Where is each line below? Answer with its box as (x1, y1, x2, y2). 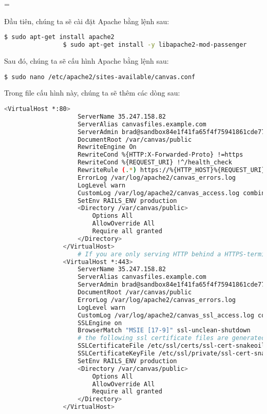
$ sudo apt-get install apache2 (4, 33, 115, 41)
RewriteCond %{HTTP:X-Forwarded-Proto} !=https (78, 151, 243, 159)
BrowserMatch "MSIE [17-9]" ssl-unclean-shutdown (78, 327, 251, 334)
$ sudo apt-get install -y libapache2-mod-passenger (63, 41, 247, 49)
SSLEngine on (78, 319, 122, 327)
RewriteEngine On (78, 143, 137, 151)
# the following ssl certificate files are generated (78, 334, 265, 342)
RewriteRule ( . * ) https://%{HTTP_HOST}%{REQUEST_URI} (78, 166, 265, 174)
